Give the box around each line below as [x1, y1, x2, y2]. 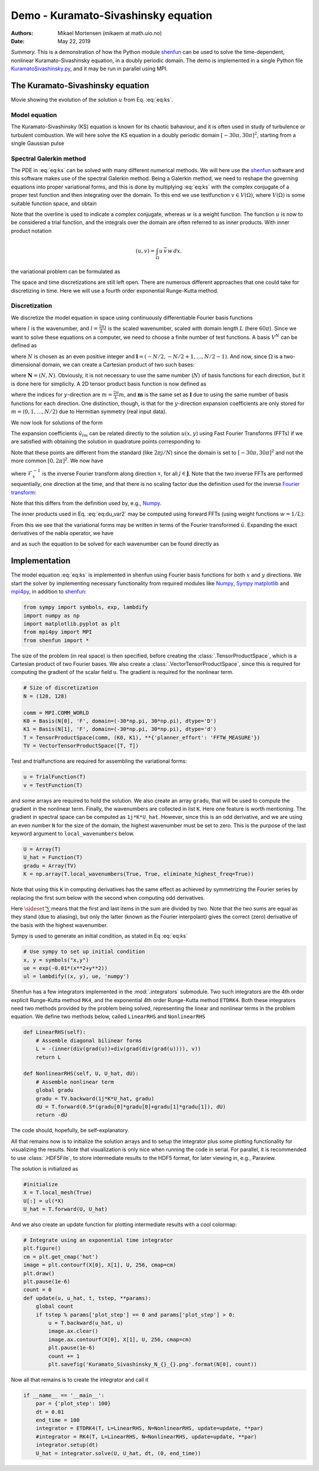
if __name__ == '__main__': [23, 1392, 105, 1398]
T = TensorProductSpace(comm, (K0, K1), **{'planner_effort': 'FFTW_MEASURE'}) [23, 734, 261, 741]
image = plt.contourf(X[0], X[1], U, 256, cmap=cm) [23, 1262, 177, 1268]
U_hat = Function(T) [23, 854, 83, 861]
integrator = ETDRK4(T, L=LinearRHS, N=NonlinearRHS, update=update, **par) [35, 1425, 263, 1432]
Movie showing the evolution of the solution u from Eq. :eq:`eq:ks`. [11, 96, 174, 103]
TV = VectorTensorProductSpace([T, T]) [23, 743, 139, 749]
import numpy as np [23, 612, 80, 619]
